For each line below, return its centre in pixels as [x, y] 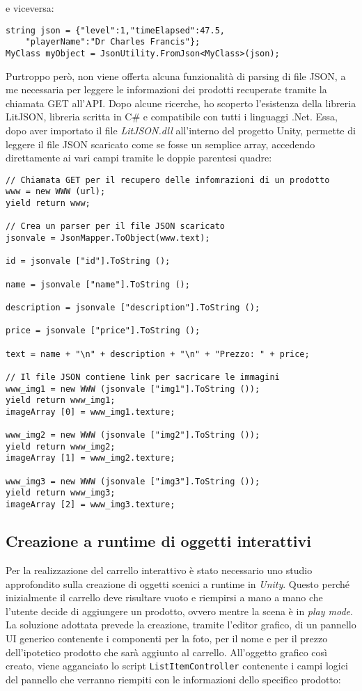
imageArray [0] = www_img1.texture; [90, 412]
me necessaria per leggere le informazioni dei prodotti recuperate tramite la [166, 89]
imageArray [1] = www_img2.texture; [90, 458]
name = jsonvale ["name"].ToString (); [98, 284]
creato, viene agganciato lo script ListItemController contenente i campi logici [177, 666]
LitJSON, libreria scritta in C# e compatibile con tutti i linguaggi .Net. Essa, [172, 117]
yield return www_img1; [61, 400]
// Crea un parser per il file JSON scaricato [115, 227]
